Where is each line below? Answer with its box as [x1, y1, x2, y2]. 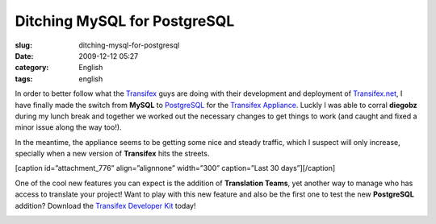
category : [15, 63, 49, 73]
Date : [15, 51, 34, 60]
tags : [15, 73, 33, 84]
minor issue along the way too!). [15, 122, 122, 132]
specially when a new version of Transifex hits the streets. [15, 149, 210, 159]
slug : [15, 40, 32, 50]
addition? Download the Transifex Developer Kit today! [15, 201, 196, 210]
